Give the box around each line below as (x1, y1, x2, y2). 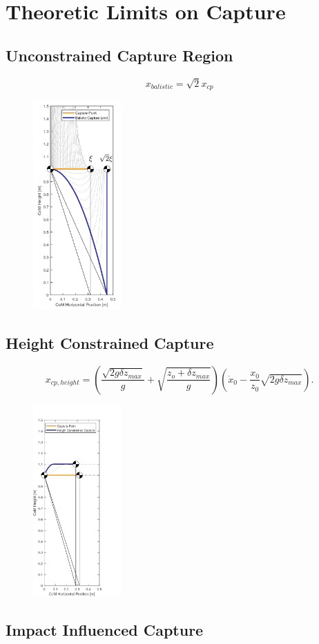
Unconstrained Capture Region (6, 44, 233, 66)
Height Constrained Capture (6, 332, 214, 353)
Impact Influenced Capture (6, 618, 204, 640)
